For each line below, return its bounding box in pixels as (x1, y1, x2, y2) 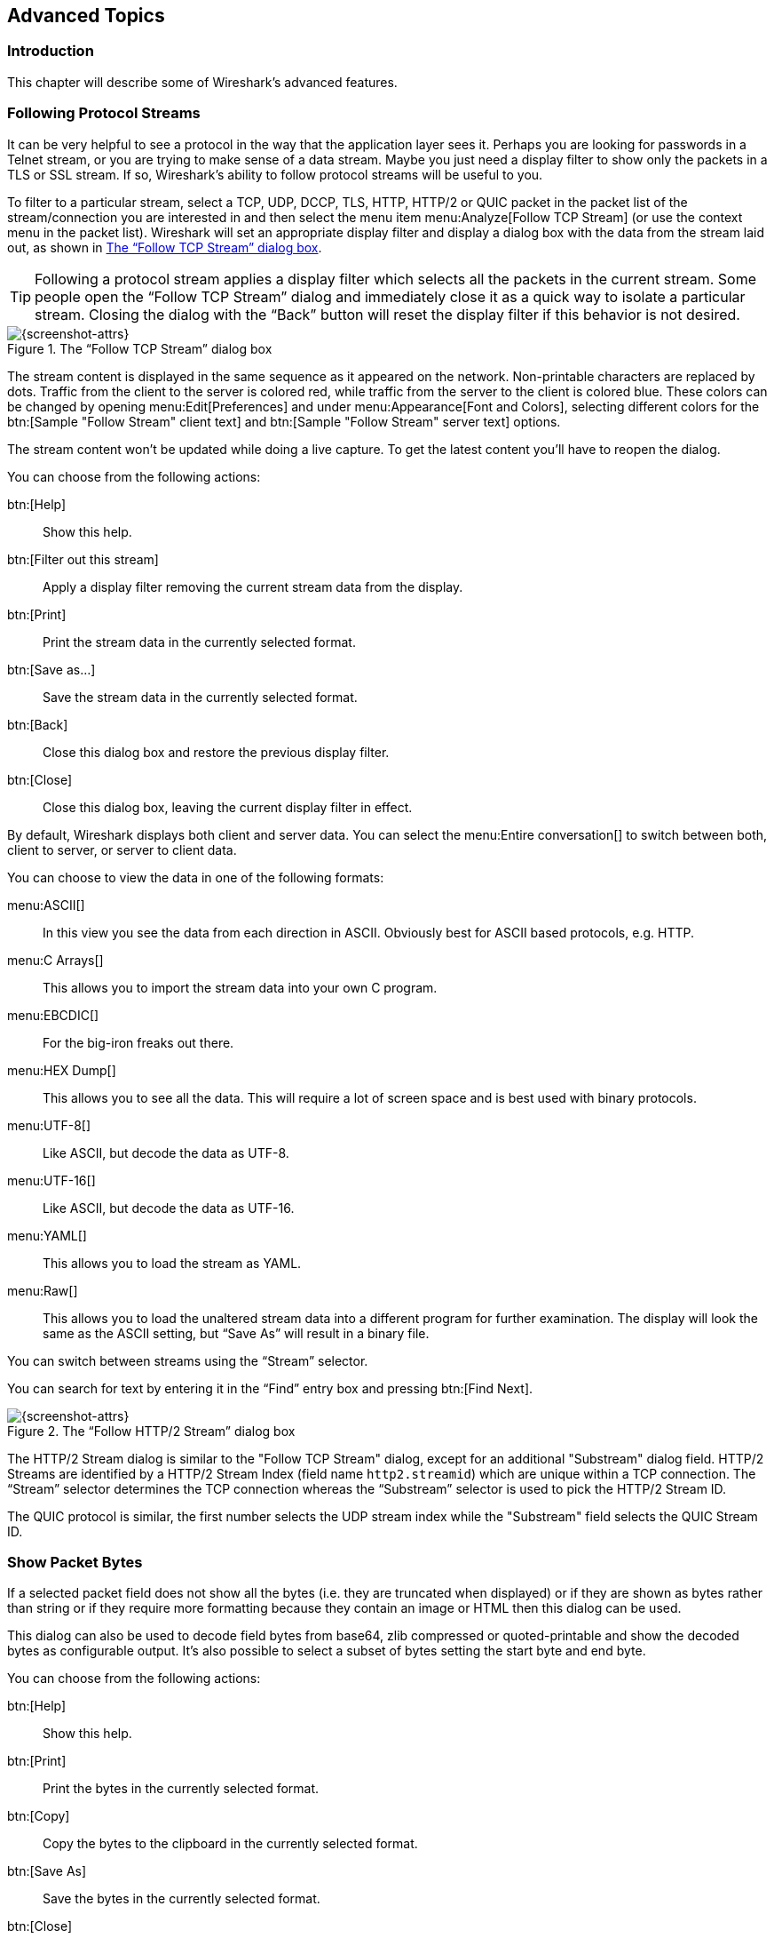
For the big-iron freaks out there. (43, 1034, 234, 1050)
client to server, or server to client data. (7, 841, 237, 857)
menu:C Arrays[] (7, 952, 104, 968)
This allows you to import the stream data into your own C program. (43, 979, 438, 995)
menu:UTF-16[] (7, 1172, 96, 1188)
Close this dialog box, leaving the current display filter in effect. (43, 799, 413, 815)
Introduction (7, 42, 94, 60)
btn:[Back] (7, 716, 68, 732)
